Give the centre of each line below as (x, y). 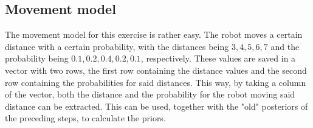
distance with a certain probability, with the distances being (117, 46)
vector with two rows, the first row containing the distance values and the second (156, 70)
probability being (37, 58)
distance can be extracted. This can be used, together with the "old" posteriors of (156, 106)
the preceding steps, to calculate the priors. (85, 118)
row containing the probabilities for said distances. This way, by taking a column (156, 82)
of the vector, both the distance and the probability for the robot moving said (150, 94)
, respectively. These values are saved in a (218, 58)
